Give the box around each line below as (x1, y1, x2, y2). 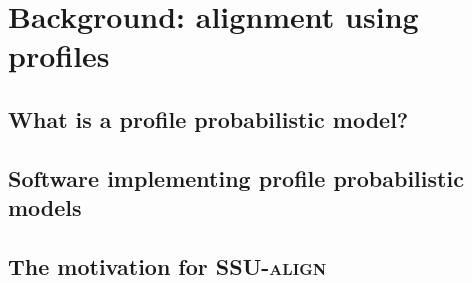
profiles (8, 35, 110, 76)
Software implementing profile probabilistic (8, 162, 464, 193)
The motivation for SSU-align (8, 250, 327, 281)
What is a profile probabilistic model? (8, 103, 409, 134)
